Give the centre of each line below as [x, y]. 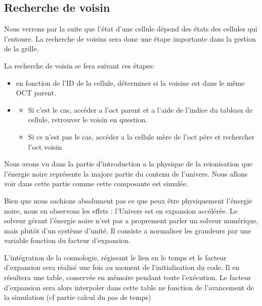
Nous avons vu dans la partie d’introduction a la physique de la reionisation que [128, 164]
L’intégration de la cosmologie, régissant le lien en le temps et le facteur [115, 257]
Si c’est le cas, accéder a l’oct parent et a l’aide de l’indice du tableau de [140, 109]
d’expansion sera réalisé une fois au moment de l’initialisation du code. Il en [122, 267]
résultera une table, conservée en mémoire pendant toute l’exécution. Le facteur [128, 277]
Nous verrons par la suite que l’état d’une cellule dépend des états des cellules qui [131, 29]
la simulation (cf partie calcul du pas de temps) [78, 297]
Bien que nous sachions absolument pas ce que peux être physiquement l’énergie [128, 200]
